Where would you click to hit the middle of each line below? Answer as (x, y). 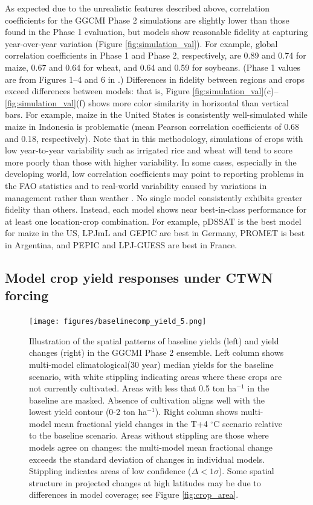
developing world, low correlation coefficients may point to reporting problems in (154, 174)
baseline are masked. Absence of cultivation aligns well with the (147, 400)
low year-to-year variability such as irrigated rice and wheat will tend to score (149, 150)
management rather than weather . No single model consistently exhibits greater (154, 197)
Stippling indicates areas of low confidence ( (110, 471)
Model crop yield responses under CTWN (139, 277)
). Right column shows (196, 412)
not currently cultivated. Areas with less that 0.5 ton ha (133, 388)
